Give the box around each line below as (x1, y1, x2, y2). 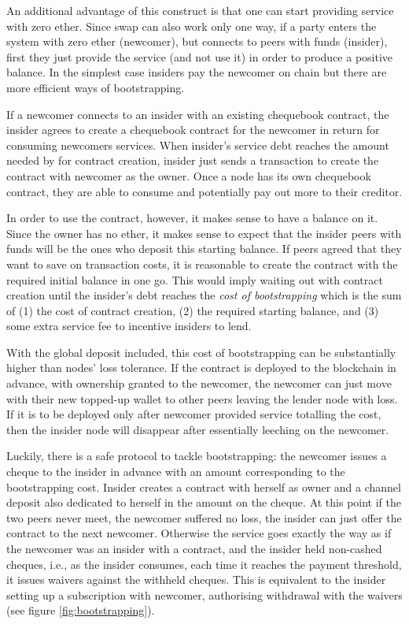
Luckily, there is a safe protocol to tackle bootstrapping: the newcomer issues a (6, 448, 387, 464)
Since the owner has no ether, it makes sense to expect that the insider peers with (6, 225, 402, 241)
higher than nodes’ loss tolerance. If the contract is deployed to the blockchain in (6, 359, 396, 376)
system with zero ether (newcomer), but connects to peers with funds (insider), (6, 33, 388, 50)
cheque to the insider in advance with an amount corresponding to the (6, 463, 345, 480)
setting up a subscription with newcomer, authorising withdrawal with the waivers (6, 586, 403, 603)
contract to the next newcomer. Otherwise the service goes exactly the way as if (6, 525, 392, 541)
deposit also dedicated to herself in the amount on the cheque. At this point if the (6, 494, 402, 511)
